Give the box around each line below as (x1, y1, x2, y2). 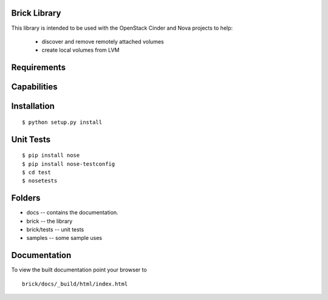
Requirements (11, 63, 66, 73)
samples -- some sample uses (26, 234, 103, 242)
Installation (11, 101, 55, 112)
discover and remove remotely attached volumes (41, 38, 164, 45)
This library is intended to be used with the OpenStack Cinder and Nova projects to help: (11, 24, 233, 32)
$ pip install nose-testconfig (22, 160, 115, 167)
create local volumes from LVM (41, 46, 120, 54)
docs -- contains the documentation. (26, 209, 118, 216)
